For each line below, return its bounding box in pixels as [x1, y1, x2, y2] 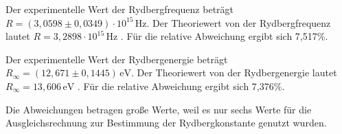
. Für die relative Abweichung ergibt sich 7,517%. [120, 29, 328, 43]
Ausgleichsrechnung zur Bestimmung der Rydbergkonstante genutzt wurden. [5, 115, 327, 130]
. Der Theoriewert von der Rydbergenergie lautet [130, 65, 337, 80]
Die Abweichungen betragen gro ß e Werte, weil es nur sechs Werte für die [5, 102, 312, 116]
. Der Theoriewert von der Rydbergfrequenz [146, 15, 331, 30]
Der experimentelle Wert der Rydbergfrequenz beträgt [5, 2, 234, 16]
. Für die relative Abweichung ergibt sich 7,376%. [77, 78, 285, 93]
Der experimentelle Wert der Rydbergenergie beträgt [5, 52, 228, 66]
